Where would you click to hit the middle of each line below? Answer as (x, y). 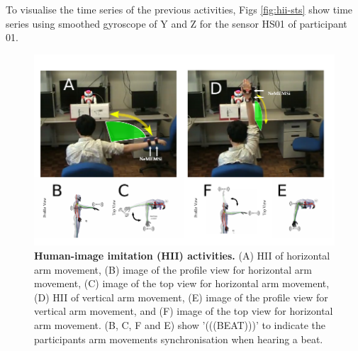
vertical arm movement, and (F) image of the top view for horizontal (184, 311)
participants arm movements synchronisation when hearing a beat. (179, 339)
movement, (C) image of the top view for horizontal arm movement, (182, 283)
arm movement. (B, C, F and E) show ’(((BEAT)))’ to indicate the (180, 325)
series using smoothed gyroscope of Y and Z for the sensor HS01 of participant (177, 23)
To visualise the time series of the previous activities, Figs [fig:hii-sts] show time (179, 9)
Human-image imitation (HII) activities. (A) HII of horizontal (182, 256)
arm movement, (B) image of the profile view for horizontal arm (173, 269)
